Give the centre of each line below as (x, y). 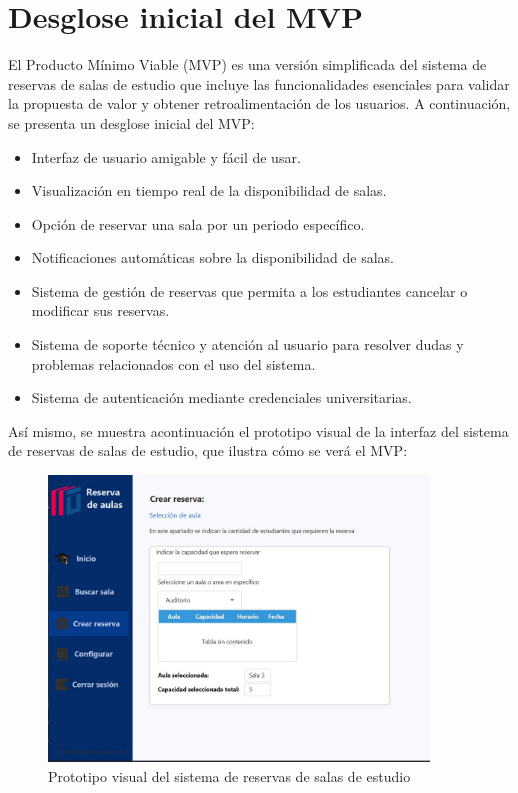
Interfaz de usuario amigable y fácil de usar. (166, 156)
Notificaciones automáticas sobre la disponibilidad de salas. (212, 257)
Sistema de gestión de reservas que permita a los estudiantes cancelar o (249, 290)
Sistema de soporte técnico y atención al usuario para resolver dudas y (247, 344)
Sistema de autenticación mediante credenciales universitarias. (221, 397)
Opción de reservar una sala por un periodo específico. (198, 223)
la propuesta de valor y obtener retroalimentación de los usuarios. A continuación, (259, 103)
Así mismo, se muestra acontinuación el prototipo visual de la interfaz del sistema (258, 430)
